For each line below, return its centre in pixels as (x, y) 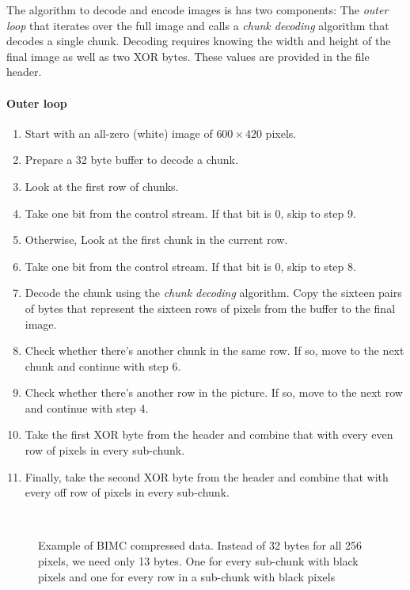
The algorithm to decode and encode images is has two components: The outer (197, 10)
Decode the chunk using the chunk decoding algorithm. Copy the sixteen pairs (213, 293)
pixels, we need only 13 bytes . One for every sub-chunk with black (198, 561)
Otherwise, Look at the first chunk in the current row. (156, 240)
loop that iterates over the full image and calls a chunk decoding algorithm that (198, 25)
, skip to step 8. (318, 266)
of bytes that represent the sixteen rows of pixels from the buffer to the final (210, 308)
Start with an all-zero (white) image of (119, 133)
